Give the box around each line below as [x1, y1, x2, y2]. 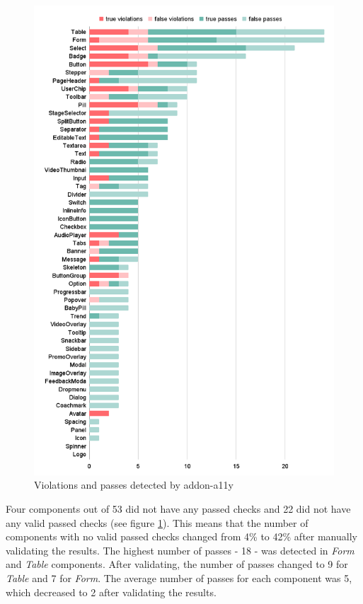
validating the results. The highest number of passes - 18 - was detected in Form [6, 542, 355, 557]
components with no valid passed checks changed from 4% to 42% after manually [6, 529, 357, 544]
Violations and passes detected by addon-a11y [34, 477, 234, 492]
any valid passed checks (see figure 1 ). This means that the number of [6, 515, 309, 530]
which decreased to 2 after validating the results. [6, 584, 217, 599]
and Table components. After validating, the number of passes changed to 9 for [6, 557, 348, 571]
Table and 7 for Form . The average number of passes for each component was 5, [6, 571, 352, 586]
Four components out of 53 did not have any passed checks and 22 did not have [6, 501, 351, 516]
